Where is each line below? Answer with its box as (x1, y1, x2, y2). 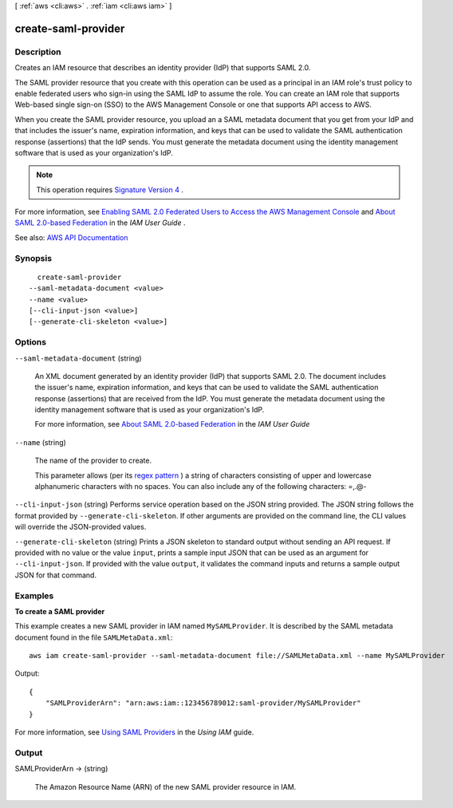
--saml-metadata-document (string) (14, 353, 143, 363)
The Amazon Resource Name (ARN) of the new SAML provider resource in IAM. (34, 782, 297, 791)
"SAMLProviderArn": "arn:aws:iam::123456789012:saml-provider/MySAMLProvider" (45, 699, 361, 707)
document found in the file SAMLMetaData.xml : (14, 633, 173, 642)
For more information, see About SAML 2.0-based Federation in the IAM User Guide (34, 420, 310, 429)
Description (14, 46, 61, 57)
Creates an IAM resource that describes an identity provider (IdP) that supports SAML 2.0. (14, 63, 311, 73)
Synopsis (14, 252, 52, 263)
